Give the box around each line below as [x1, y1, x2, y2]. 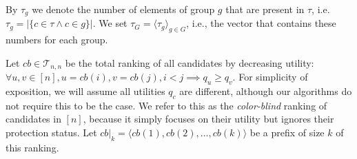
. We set [92, 16, 127, 30]
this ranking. [6, 140, 59, 154]
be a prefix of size [249, 125, 325, 140]
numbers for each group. [6, 32, 108, 47]
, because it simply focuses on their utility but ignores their [83, 112, 334, 126]
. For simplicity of [232, 70, 308, 84]
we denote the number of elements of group [32, 2, 215, 16]
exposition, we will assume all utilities [6, 84, 165, 98]
